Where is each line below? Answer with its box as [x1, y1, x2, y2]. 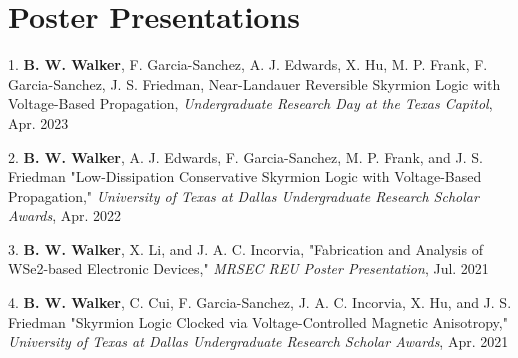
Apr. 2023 [8, 112, 69, 133]
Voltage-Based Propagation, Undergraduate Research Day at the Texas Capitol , [8, 93, 493, 114]
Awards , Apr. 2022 [8, 205, 122, 226]
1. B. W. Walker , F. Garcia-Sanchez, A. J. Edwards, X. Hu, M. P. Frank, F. [8, 54, 488, 75]
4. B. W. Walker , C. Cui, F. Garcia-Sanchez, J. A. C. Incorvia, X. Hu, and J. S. [8, 292, 512, 313]
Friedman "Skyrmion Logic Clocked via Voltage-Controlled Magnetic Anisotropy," [8, 311, 508, 332]
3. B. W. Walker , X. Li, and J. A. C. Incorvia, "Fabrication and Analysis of [8, 238, 483, 259]
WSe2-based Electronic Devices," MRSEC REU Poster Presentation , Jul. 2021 [8, 258, 489, 279]
